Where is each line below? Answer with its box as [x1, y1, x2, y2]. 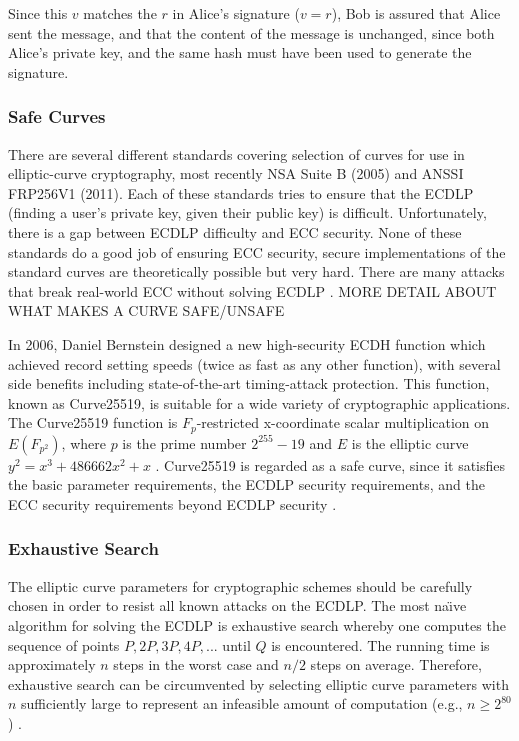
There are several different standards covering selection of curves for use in [8, 143, 465, 164]
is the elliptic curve [351, 432, 469, 453]
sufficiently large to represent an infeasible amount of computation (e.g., [21, 693, 463, 714]
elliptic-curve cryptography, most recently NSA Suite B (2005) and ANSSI [8, 163, 464, 184]
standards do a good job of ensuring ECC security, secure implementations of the [8, 241, 506, 262]
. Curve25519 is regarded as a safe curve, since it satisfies [155, 454, 506, 475]
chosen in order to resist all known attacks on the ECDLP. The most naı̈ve [8, 595, 467, 616]
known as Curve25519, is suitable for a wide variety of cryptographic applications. [8, 392, 511, 413]
